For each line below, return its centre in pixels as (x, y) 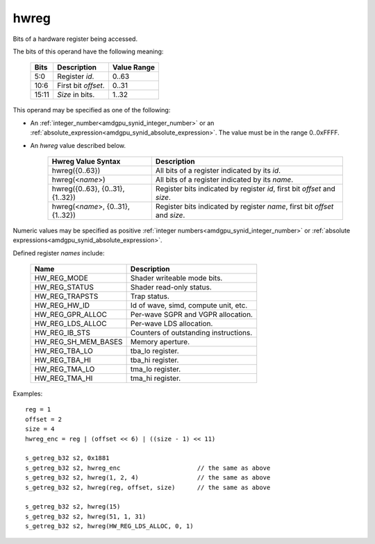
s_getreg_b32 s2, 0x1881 (67, 458)
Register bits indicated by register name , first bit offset (244, 206)
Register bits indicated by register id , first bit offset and (245, 189)
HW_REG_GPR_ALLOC (71, 314)
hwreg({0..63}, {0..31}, (88, 189)
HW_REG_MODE (61, 278)
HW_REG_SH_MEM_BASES (78, 342)
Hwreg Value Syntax (86, 161)
